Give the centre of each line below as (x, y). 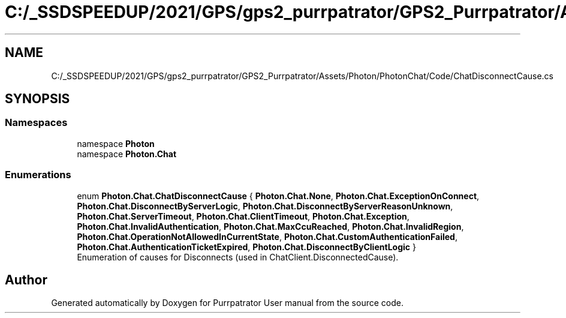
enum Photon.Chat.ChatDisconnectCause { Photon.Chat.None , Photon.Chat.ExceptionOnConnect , (278, 196)
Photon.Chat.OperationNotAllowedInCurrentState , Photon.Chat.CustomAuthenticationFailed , (267, 236)
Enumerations (38, 175)
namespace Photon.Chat (127, 154)
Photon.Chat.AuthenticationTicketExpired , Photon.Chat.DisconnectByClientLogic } (246, 247)
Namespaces (36, 123)
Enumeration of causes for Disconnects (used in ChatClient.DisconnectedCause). (238, 257)
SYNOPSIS (37, 99)
